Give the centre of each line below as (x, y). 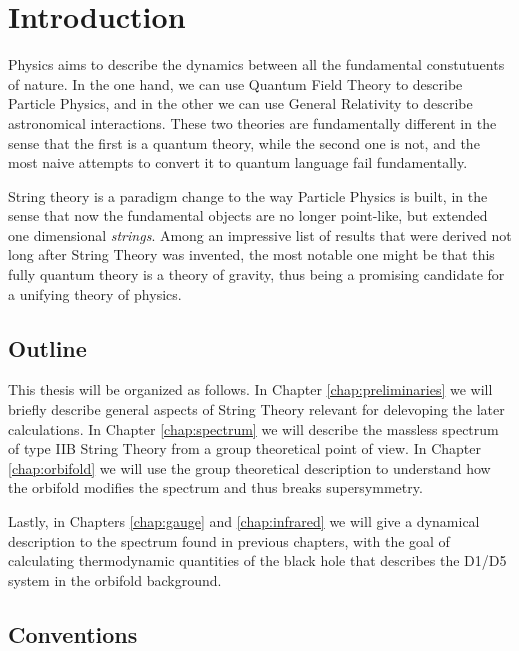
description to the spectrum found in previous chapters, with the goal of (229, 540)
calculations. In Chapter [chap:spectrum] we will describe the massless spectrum (253, 428)
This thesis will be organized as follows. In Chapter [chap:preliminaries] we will (250, 389)
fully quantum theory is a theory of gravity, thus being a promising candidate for (256, 274)
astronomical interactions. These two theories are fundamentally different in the (252, 122)
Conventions (73, 633)
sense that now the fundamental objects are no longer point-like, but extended (248, 215)
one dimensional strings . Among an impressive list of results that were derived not (260, 234)
